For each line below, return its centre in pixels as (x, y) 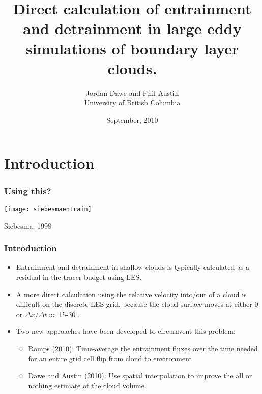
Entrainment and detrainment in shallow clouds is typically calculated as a (133, 267)
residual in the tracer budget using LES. (79, 277)
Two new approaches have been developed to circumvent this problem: (126, 331)
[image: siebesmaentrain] (48, 209)
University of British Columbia (132, 103)
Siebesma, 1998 (28, 225)
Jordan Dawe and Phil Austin (132, 92)
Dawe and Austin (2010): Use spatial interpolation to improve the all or (140, 375)
